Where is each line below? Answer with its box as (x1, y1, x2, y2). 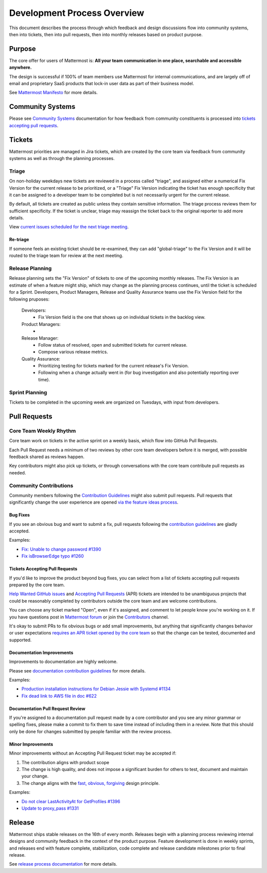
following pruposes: (9, 296, 49, 302)
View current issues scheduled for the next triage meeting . (9, 224, 129, 230)
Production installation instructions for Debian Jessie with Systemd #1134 (21, 686, 171, 692)
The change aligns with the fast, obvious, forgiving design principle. (21, 780, 160, 786)
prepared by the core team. (9, 582, 65, 588)
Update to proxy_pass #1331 (21, 805, 79, 811)
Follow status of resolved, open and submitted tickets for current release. (38, 342, 188, 348)
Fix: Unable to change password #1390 (21, 546, 101, 552)
